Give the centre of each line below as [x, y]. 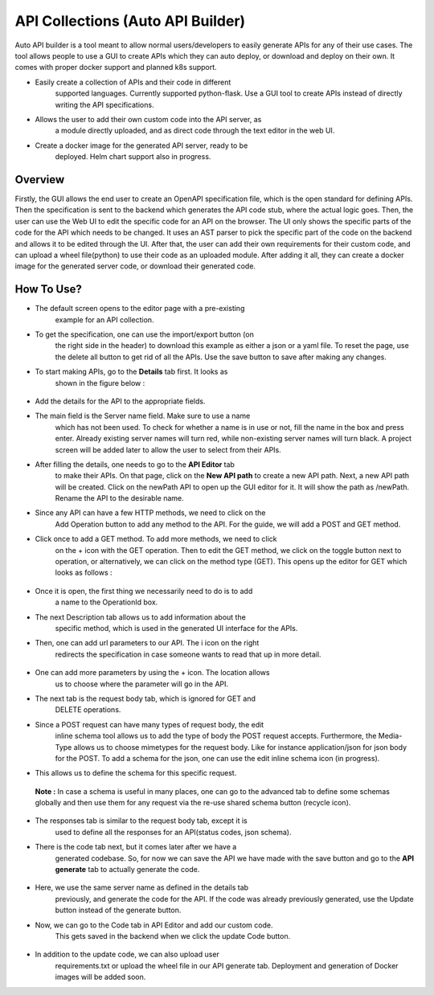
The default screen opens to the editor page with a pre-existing [140, 309]
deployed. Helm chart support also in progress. [133, 157]
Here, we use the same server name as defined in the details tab [142, 887]
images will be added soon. [100, 977]
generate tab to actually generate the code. [127, 870]
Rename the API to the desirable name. [119, 498]
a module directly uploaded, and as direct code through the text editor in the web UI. [195, 131]
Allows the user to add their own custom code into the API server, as [148, 119]
